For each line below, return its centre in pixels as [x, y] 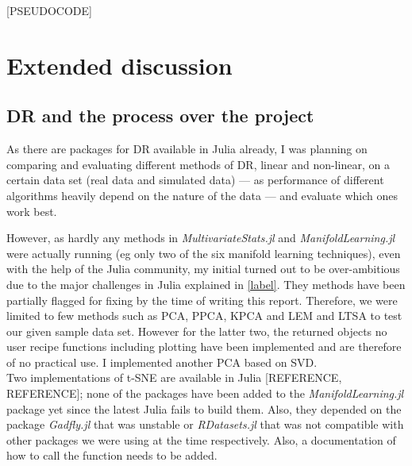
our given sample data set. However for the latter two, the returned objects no [197, 331]
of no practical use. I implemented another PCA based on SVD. [162, 362]
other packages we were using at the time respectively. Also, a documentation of [201, 439]
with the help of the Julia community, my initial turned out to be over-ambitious [203, 269]
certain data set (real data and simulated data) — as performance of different [195, 180]
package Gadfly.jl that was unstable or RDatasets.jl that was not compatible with [205, 424]
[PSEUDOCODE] [49, 10]
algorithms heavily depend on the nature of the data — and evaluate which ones [202, 195]
